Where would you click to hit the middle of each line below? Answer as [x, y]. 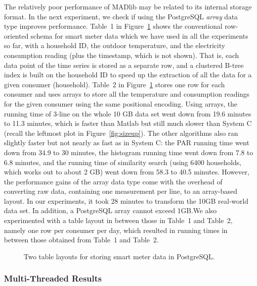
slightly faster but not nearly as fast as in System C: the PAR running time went [127, 143]
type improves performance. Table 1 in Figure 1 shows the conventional [113, 26]
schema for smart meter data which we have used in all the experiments [139, 35]
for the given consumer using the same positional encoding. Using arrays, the [121, 103]
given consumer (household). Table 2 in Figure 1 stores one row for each [114, 84]
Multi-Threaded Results [53, 278]
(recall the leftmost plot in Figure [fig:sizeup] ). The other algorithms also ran [121, 133]
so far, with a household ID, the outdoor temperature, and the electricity [115, 45]
